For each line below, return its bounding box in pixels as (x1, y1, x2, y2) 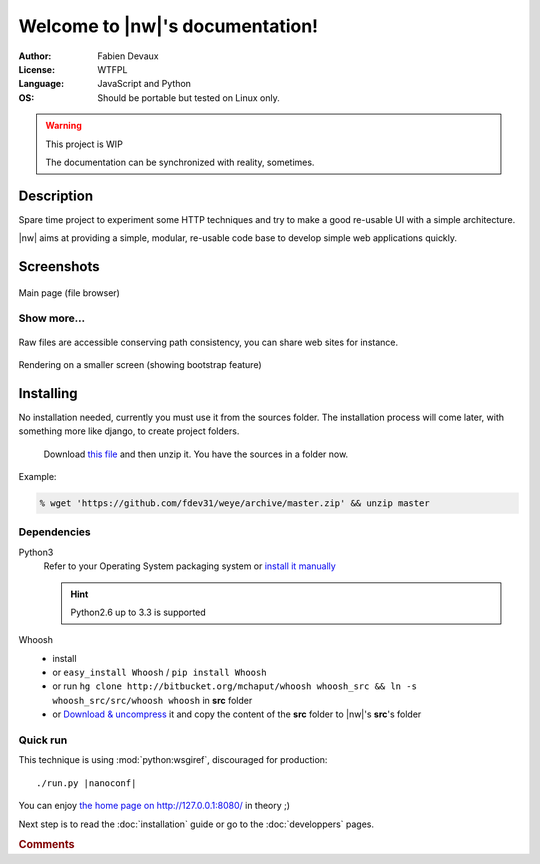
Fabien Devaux (97, 50, 159, 62)
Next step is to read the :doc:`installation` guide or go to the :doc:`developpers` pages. (18, 818, 375, 830)
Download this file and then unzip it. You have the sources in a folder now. (43, 448, 349, 460)
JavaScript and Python (97, 78, 192, 90)
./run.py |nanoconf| (36, 777, 137, 789)
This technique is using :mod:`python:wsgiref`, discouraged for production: (18, 754, 328, 766)
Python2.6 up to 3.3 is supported (70, 606, 207, 618)
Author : (18, 50, 52, 62)
